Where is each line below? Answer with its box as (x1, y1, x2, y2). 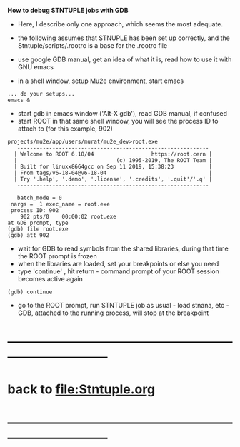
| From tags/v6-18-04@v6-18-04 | (14, 169, 213, 176)
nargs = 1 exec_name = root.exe (10, 201, 111, 208)
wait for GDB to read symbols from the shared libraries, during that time (17, 244, 229, 253)
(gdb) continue (7, 288, 53, 296)
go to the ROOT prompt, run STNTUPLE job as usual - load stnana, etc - (17, 301, 230, 309)
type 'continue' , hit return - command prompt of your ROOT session (17, 267, 220, 276)
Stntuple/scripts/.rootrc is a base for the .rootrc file (17, 41, 168, 49)
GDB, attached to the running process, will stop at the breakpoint (17, 308, 209, 317)
